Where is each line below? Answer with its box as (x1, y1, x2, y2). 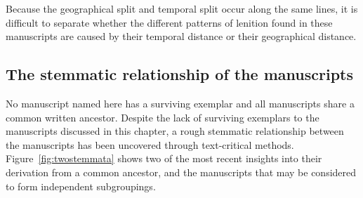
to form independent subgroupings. (6, 178, 156, 193)
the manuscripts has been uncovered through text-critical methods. (6, 137, 294, 152)
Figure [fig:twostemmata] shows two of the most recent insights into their (6, 151, 322, 166)
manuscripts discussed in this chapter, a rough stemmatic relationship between (6, 124, 344, 138)
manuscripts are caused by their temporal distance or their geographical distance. (6, 29, 357, 44)
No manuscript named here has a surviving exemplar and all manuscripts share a (6, 95, 355, 110)
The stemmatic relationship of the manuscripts (6, 63, 353, 85)
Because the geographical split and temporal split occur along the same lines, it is (6, 1, 358, 15)
